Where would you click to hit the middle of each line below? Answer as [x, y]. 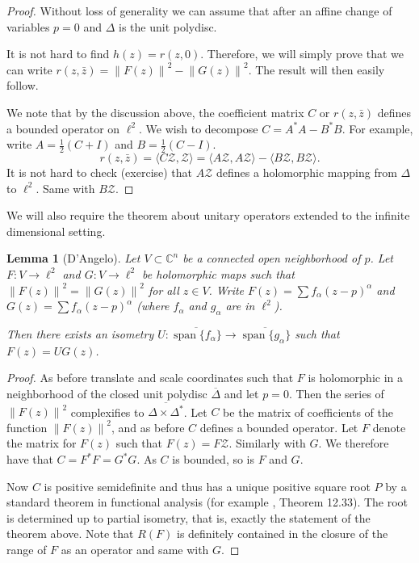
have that [30, 459]
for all [163, 290]
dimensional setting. [56, 231]
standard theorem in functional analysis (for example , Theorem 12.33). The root [207, 502]
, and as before [148, 427]
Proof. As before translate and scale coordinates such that [150, 378]
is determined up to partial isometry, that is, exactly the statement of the [189, 517]
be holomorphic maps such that [218, 273]
